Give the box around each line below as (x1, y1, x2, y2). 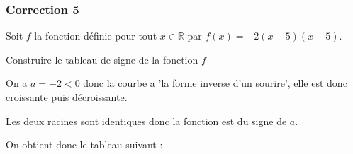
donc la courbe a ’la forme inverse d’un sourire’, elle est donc (83, 76, 347, 90)
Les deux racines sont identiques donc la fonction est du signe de (6, 113, 287, 128)
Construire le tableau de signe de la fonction (6, 52, 198, 66)
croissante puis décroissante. (6, 90, 128, 104)
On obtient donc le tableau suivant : (6, 137, 163, 152)
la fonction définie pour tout (34, 28, 157, 43)
